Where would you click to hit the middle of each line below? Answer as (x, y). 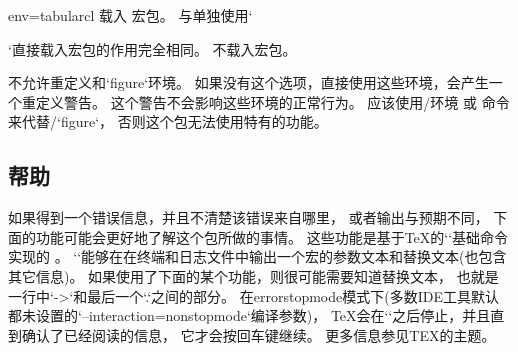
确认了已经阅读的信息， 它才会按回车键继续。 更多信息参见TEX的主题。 (258, 334)
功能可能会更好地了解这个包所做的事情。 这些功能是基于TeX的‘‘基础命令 (272, 236)
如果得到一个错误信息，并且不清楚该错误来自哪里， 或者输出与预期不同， (248, 217)
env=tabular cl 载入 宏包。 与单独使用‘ (130, 15)
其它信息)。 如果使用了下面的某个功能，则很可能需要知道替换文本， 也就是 (253, 275)
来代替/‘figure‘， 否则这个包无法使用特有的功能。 (168, 121)
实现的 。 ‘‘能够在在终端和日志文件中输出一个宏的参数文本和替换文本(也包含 (257, 256)
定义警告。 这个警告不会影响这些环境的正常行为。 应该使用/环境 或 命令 (272, 101)
